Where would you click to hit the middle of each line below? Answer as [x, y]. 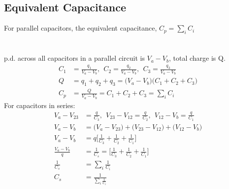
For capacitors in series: [40, 105]
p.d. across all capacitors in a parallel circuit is [74, 58]
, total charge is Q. [197, 58]
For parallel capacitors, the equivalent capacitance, [81, 28]
